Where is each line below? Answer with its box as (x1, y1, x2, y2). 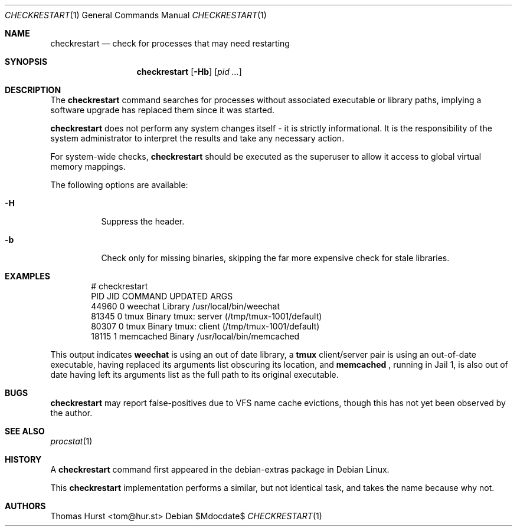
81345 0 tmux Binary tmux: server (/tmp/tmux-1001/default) (91, 311, 322, 321)
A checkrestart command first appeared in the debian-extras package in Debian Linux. (50, 464, 390, 474)
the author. (50, 408, 93, 418)
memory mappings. (50, 161, 126, 171)
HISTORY (5, 454, 42, 464)
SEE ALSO (5, 426, 45, 436)
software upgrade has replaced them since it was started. (50, 105, 275, 115)
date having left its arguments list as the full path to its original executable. (50, 370, 339, 380)
